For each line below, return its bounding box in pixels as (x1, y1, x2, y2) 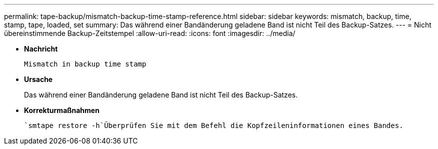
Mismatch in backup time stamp (24, 60, 146, 68)
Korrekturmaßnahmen (24, 106, 99, 114)
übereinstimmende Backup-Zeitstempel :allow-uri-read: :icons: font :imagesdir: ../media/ (4, 29, 295, 37)
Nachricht (24, 44, 58, 53)
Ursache (24, 75, 53, 83)
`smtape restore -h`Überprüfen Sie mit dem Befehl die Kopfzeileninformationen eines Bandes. (24, 121, 403, 129)
